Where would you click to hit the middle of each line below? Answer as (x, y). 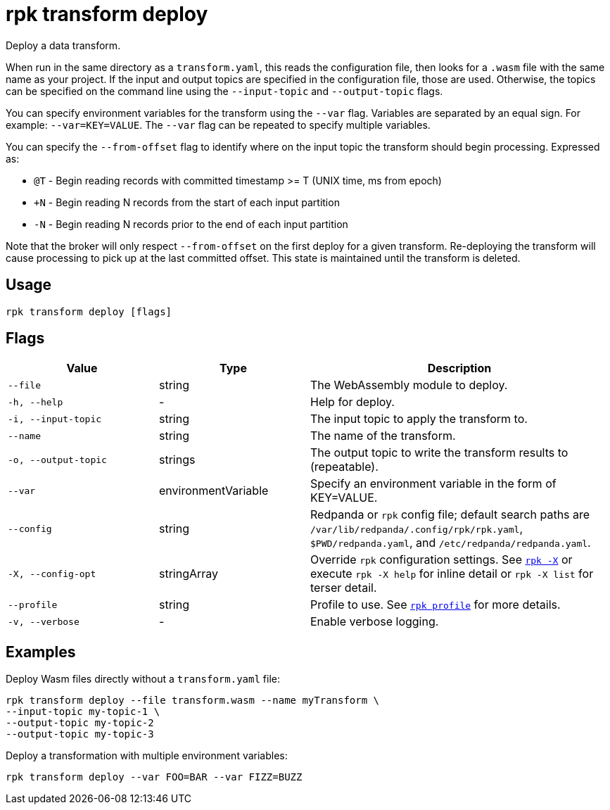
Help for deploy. (352, 402)
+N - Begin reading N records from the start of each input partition (187, 202)
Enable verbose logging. (375, 622)
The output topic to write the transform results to (439, 453)
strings (177, 460)
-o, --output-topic (57, 460)
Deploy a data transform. (63, 45)
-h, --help (36, 402)
